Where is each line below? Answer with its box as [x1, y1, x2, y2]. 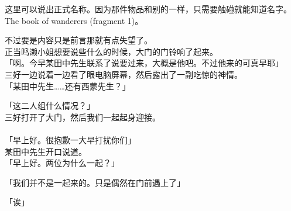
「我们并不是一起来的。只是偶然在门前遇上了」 [5, 176, 185, 188]
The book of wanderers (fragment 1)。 [5, 14, 143, 26]
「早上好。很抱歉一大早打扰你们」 [5, 133, 136, 146]
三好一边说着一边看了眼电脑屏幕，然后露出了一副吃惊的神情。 [5, 68, 242, 80]
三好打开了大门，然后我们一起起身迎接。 [5, 110, 160, 123]
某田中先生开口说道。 [5, 145, 87, 157]
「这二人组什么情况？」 [5, 99, 95, 112]
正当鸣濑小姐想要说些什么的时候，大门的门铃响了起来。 [5, 45, 218, 57]
